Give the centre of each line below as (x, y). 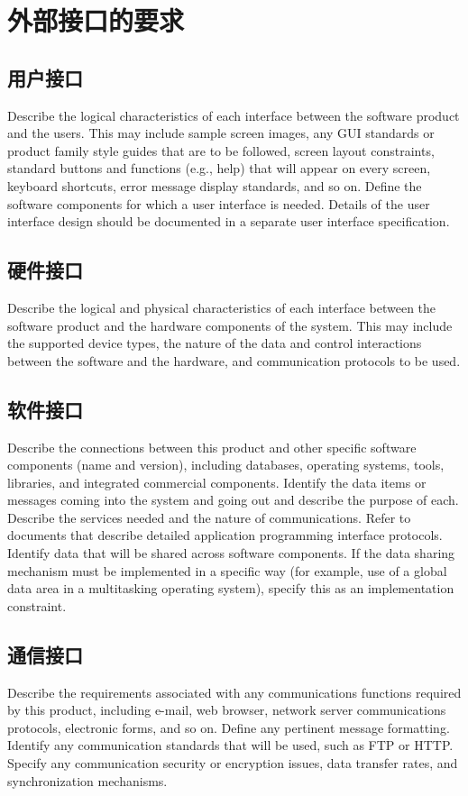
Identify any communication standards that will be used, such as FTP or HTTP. (230, 745)
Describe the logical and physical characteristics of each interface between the (222, 307)
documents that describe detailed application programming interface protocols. (225, 535)
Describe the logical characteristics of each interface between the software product (234, 115)
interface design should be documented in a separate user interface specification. (229, 221)
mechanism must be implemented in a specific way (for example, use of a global (227, 570)
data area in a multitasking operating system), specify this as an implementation (231, 588)
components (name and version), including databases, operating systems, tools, (226, 465)
